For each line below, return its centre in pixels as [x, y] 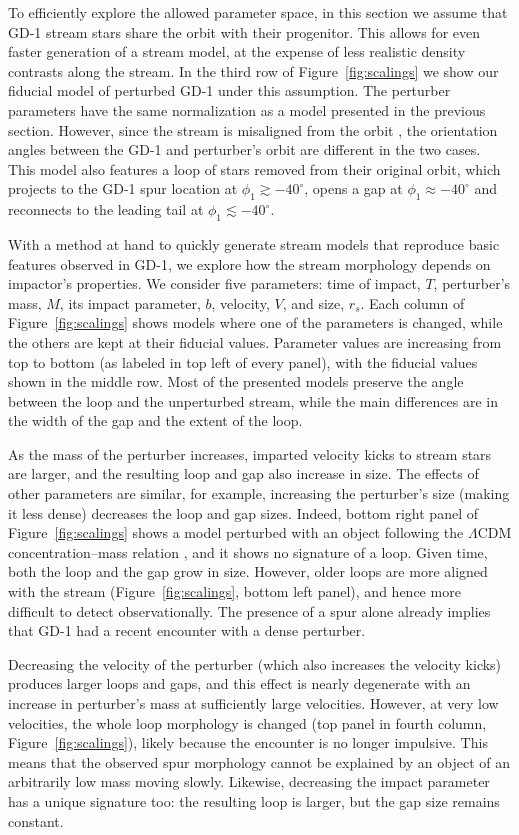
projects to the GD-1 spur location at [123, 188]
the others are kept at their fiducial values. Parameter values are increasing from [255, 341]
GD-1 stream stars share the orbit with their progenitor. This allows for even [244, 31]
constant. [36, 820]
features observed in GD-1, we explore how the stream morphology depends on [249, 263]
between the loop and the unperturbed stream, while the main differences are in [253, 400]
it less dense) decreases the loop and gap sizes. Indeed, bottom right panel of [243, 512]
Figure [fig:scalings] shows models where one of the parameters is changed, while [255, 322]
